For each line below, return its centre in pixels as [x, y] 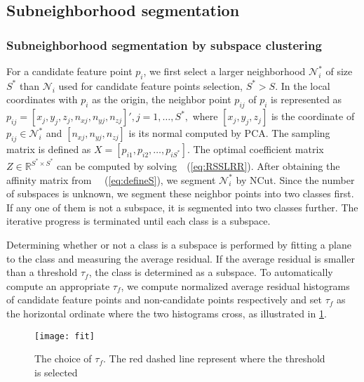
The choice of [63, 358]
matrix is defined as [49, 149]
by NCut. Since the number [295, 179]
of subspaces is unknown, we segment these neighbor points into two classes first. [180, 193]
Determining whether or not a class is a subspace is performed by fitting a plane [179, 245]
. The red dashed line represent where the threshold [214, 358]
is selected [56, 372]
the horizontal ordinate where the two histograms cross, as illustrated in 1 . [167, 313]
